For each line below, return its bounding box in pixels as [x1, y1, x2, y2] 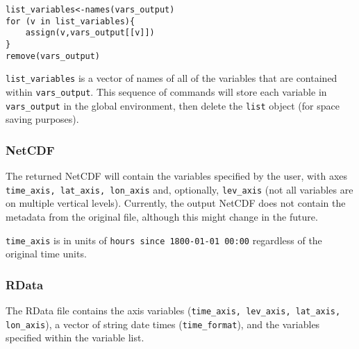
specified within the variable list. [6, 330, 144, 345]
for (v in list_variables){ [6, 16, 135, 26]
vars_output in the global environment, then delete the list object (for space [6, 98, 340, 112]
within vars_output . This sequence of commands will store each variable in [6, 84, 327, 99]
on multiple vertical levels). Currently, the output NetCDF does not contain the [6, 196, 346, 210]
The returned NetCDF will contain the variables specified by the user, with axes [6, 169, 347, 183]
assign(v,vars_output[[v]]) [25, 28, 155, 38]
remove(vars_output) [6, 51, 101, 61]
